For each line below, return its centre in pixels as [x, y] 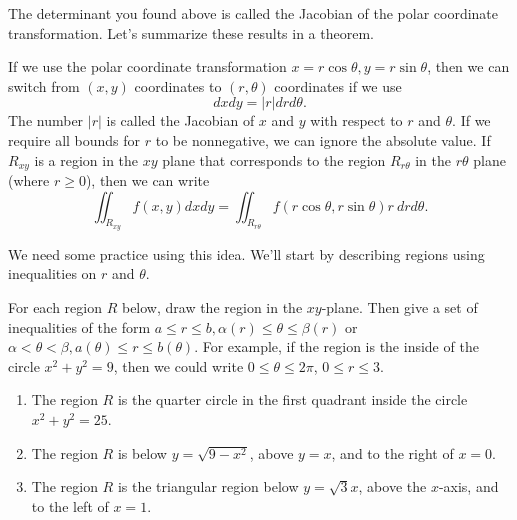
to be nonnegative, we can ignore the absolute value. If [323, 139]
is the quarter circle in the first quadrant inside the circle [292, 399]
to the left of [70, 505]
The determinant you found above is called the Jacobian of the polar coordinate [253, 13]
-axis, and [468, 486]
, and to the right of [392, 452]
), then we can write [147, 180]
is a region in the [86, 159]
